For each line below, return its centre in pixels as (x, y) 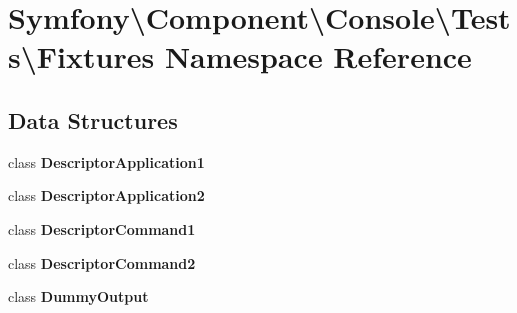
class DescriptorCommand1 (102, 228)
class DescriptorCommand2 (102, 262)
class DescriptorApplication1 (106, 161)
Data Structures (93, 119)
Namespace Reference (318, 56)
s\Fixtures (81, 56)
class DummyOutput (78, 296)
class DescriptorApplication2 (106, 195)
